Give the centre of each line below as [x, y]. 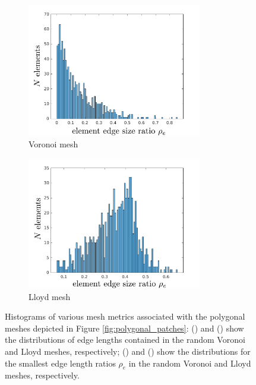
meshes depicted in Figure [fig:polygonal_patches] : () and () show [124, 328]
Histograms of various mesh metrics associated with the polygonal [125, 316]
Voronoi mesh [53, 144]
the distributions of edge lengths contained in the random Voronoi [125, 340]
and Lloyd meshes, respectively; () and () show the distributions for [128, 351]
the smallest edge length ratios [60, 363]
